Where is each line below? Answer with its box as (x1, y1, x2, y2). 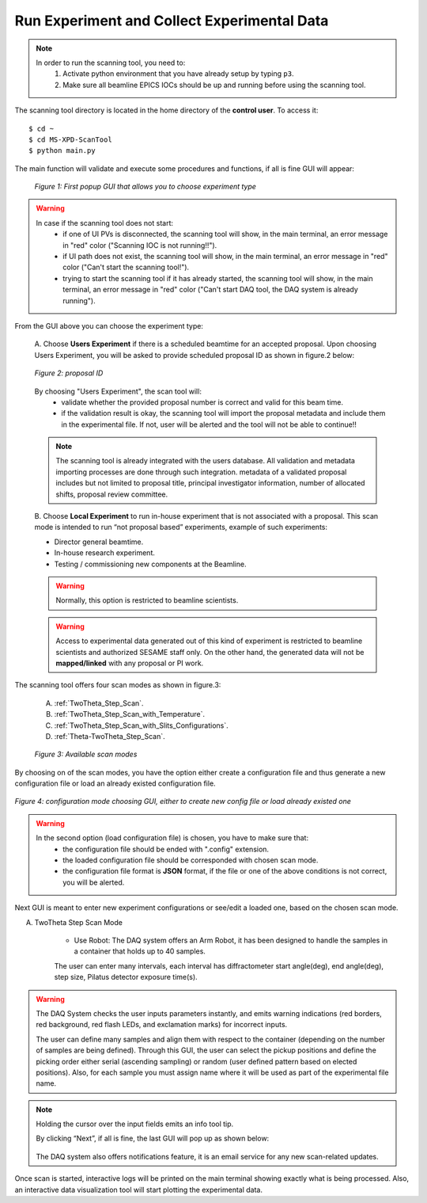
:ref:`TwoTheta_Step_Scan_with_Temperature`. (54, 710, 206, 719)
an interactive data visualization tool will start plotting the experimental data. (14, 1185, 263, 1194)
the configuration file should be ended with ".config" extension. (62, 844, 269, 854)
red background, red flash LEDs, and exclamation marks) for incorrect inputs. (36, 1020, 288, 1030)
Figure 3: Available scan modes (34, 749, 138, 759)
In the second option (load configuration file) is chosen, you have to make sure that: (36, 833, 308, 843)
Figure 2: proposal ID (34, 368, 104, 378)
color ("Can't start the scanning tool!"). (62, 262, 190, 272)
